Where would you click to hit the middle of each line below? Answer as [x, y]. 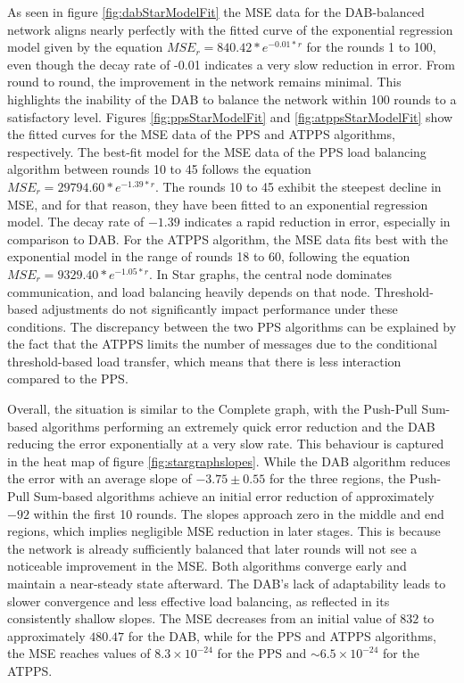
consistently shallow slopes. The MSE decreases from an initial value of [202, 618]
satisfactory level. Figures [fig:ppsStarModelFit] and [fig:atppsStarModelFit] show [230, 116]
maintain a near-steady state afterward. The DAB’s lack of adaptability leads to [227, 583]
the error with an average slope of [99, 478]
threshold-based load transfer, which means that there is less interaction [204, 361]
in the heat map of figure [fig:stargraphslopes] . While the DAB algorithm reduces [229, 461]
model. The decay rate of [76, 222]
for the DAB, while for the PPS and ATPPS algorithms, [282, 635]
